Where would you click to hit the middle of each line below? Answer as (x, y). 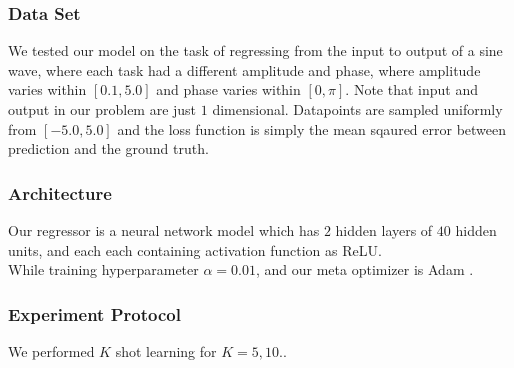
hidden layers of (384, 230)
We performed (51, 351)
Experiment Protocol (94, 313)
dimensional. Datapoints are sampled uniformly (357, 109)
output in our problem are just (102, 109)
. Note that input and (411, 89)
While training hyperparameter (103, 269)
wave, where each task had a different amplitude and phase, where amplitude (244, 69)
